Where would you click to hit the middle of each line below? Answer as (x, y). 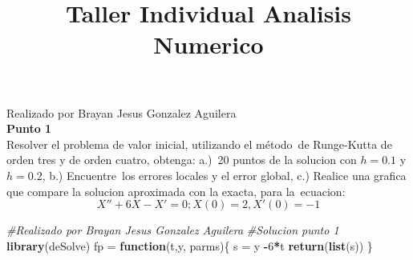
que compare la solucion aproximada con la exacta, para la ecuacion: (176, 191)
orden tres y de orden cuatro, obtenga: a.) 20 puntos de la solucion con (182, 160)
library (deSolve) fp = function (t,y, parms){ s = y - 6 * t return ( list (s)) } (190, 245)
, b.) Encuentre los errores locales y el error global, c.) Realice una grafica (224, 175)
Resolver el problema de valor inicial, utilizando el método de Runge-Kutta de (199, 144)
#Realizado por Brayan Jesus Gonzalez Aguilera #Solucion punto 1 (173, 230)
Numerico (209, 44)
